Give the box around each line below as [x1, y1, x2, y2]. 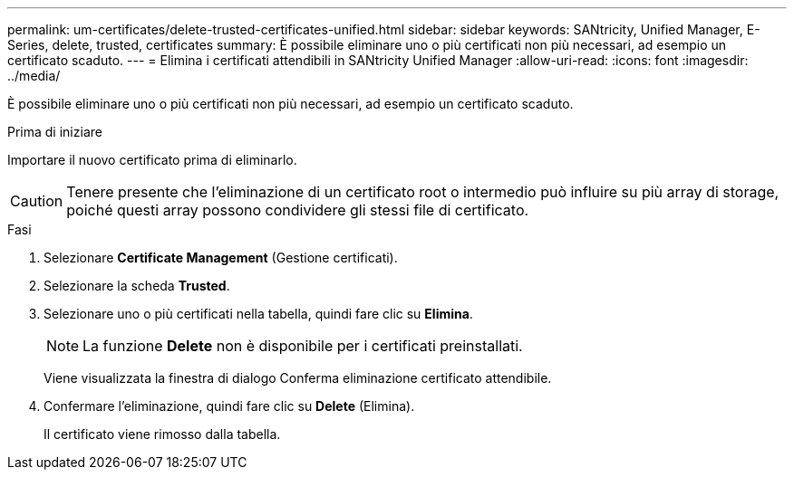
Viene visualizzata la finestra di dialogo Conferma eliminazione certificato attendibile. [44, 370, 552, 386]
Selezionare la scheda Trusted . [44, 278, 230, 293]
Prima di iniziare [7, 124, 102, 139]
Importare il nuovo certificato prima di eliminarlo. [7, 152, 297, 167]
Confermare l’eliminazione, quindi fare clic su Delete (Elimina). [44, 398, 415, 414]
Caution [10, 192, 63, 210]
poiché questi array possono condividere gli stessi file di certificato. [66, 201, 529, 219]
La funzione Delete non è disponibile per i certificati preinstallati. [82, 337, 523, 355]
